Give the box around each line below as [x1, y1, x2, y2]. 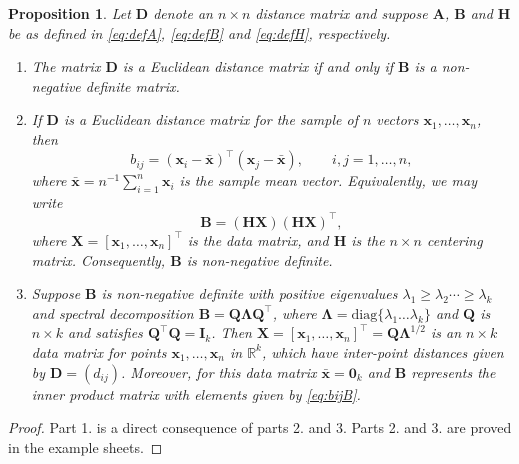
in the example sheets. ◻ [8, 436, 163, 457]
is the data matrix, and [187, 229, 329, 250]
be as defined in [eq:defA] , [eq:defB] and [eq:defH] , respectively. [8, 22, 391, 43]
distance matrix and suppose [255, 3, 428, 23]
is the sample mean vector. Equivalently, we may [179, 170, 477, 191]
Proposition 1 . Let [8, 3, 131, 23]
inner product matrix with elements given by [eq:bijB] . [31, 383, 361, 404]
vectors [376, 109, 419, 130]
